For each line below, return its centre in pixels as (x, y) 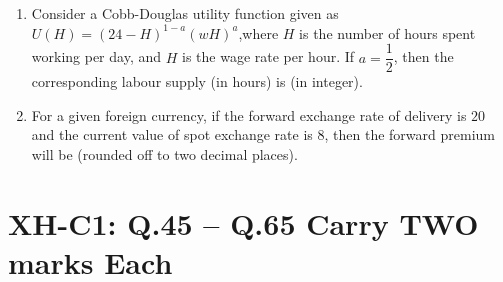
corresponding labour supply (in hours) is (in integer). (197, 81)
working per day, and (96, 56)
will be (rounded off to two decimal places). (164, 154)
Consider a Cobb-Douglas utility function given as (185, 13)
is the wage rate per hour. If (268, 56)
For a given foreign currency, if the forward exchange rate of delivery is (249, 114)
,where (258, 32)
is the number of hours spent (387, 32)
